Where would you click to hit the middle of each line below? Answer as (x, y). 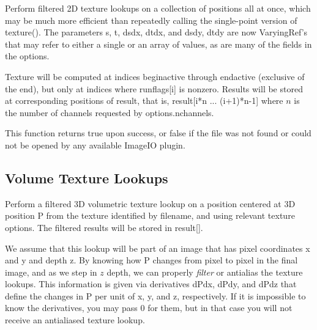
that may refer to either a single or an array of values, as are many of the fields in (158, 44)
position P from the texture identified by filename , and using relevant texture (150, 215)
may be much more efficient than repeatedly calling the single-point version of (151, 20)
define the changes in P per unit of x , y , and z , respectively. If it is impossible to (155, 295)
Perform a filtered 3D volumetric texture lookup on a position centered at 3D (150, 203)
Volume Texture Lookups (87, 178)
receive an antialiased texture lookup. (75, 320)
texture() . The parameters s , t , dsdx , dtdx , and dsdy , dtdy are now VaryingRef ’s (156, 32)
